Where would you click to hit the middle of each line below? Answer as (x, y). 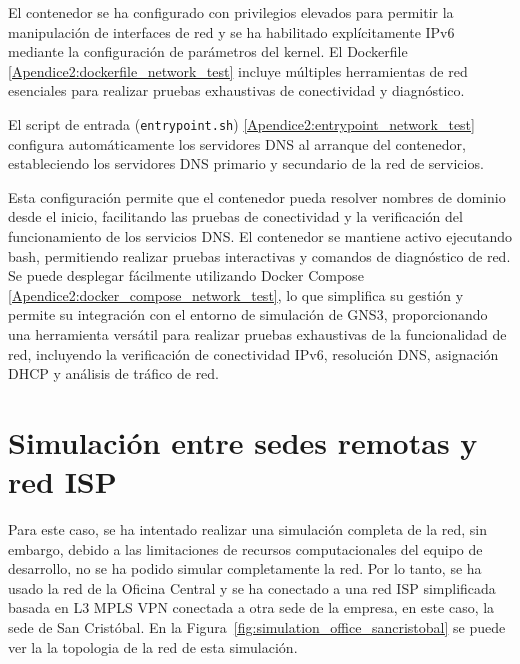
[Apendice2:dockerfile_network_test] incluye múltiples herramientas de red (238, 70)
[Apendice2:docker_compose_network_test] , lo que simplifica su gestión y (236, 294)
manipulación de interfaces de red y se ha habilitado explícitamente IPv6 (231, 31)
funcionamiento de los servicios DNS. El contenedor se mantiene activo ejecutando (260, 236)
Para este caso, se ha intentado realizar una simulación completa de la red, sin (248, 529)
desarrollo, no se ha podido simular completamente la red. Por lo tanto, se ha (245, 568)
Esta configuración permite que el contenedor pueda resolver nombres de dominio (257, 196)
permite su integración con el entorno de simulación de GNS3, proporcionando (248, 314)
